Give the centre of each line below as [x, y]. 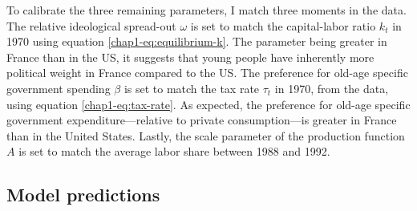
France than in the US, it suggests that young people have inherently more [190, 57]
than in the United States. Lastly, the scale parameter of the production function [206, 135]
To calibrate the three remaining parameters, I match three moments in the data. [206, 10]
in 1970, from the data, [332, 88]
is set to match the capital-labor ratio [283, 25]
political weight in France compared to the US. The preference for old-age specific [207, 73]
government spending [59, 88]
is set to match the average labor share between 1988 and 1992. [174, 151]
